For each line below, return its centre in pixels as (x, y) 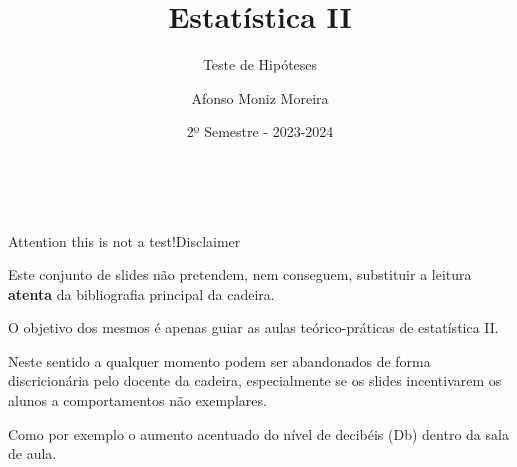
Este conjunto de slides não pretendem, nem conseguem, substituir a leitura (240, 274)
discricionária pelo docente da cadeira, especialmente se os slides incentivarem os (255, 380)
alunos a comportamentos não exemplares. (137, 400)
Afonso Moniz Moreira (260, 97)
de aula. (32, 453)
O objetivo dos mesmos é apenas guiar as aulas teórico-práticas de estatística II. (253, 327)
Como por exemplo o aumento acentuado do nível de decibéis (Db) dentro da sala (258, 433)
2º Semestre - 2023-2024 (260, 131)
